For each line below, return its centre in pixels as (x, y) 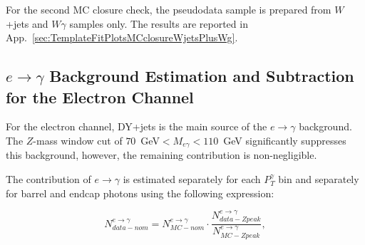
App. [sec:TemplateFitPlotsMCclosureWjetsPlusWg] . (122, 37)
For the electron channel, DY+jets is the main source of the (137, 126)
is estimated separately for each (192, 179)
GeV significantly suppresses (285, 140)
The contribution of (48, 179)
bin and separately (319, 179)
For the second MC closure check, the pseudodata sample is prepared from (169, 9)
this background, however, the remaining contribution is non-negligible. (161, 155)
